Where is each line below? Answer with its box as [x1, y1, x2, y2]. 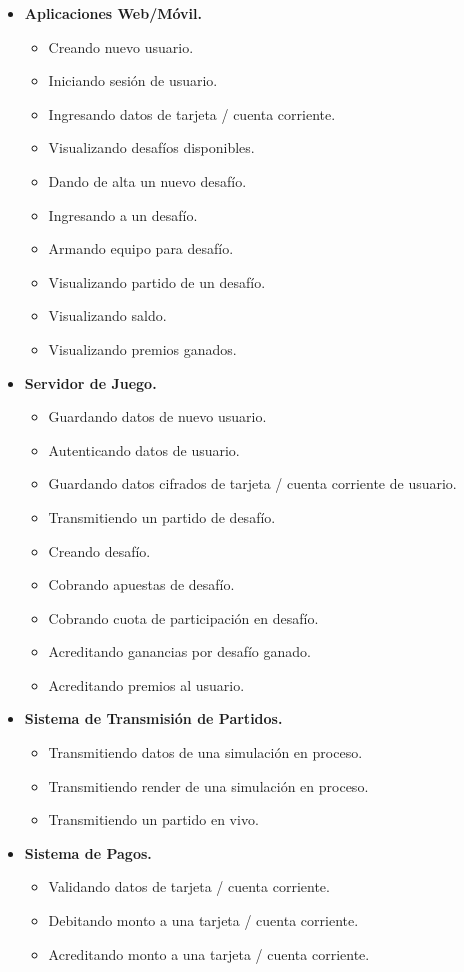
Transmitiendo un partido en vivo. [48, 809, 259, 830]
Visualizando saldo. [48, 305, 167, 326]
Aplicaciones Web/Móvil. [24, 3, 202, 23]
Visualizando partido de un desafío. [48, 271, 266, 292]
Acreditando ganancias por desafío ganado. [48, 641, 311, 662]
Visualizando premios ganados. [48, 338, 237, 359]
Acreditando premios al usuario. [48, 674, 245, 695]
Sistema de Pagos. [24, 842, 152, 863]
